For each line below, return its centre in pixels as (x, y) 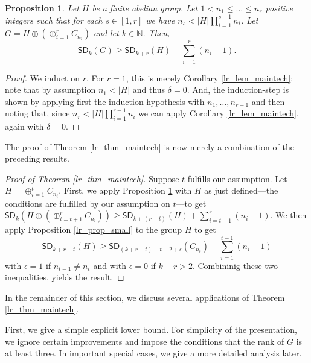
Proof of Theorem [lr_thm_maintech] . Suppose (92, 178)
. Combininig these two (235, 265)
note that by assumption (50, 90)
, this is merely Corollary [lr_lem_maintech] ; (210, 77)
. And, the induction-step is (238, 90)
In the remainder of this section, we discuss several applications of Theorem (145, 297)
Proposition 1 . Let (42, 8)
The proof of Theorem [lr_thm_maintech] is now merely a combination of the (149, 146)
